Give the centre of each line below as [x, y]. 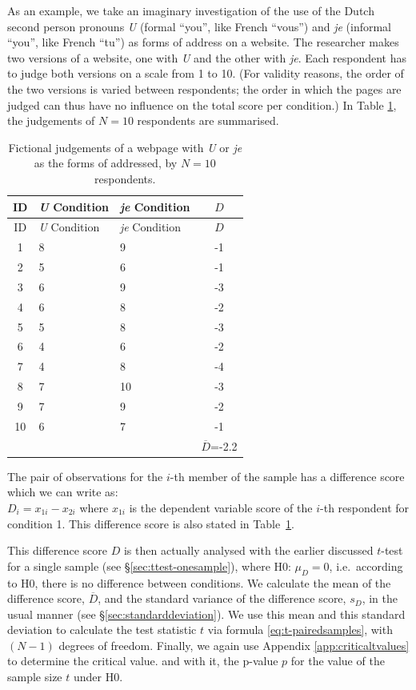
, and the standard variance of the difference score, [222, 598]
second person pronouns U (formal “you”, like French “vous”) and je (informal [200, 26]
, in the [380, 598]
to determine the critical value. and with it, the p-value [143, 661]
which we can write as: [63, 492]
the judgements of [51, 120]
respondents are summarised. [208, 120]
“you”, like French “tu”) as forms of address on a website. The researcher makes [203, 42]
